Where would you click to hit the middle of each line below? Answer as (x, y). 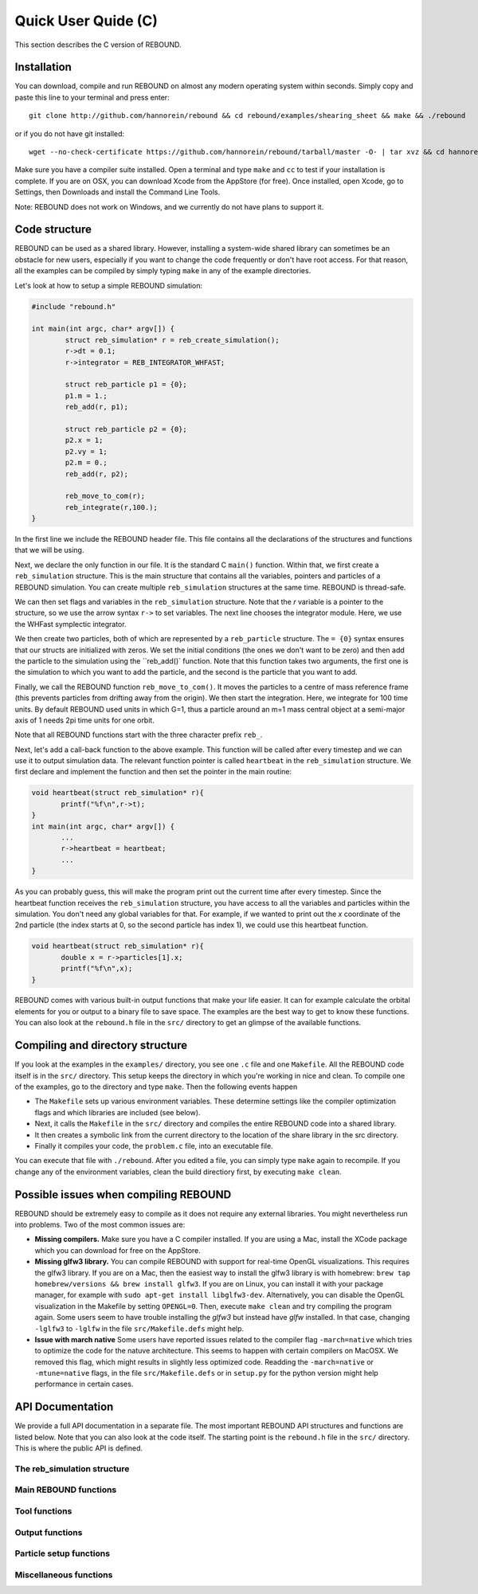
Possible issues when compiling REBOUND (123, 1195)
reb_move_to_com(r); (105, 496)
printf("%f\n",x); (97, 969)
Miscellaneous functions (64, 1575)
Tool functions (43, 1511)
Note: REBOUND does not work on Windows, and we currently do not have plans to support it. (169, 206)
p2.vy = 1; (86, 451)
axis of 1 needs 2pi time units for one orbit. (84, 720)
